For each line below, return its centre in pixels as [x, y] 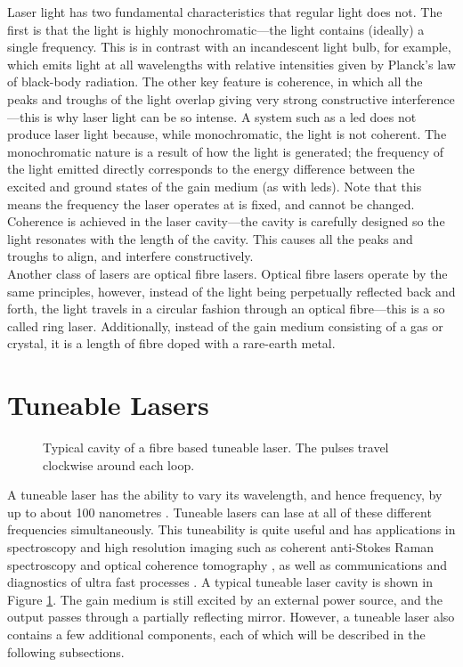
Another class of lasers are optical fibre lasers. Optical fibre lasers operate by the [227, 273]
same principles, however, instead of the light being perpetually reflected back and [231, 291]
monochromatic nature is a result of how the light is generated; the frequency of [226, 151]
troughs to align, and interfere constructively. [130, 256]
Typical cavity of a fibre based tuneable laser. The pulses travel [216, 447]
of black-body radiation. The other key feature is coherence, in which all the [215, 81]
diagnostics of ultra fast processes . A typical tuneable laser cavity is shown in [220, 582]
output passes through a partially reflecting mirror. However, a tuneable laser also [231, 617]
